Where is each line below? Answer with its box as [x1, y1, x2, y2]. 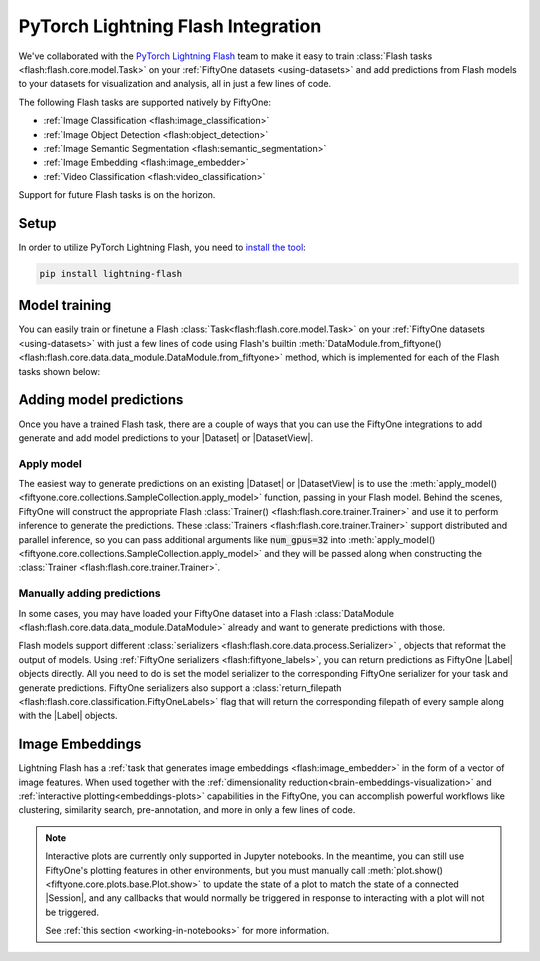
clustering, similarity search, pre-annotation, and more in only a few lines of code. [18, 804, 356, 816]
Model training [18, 297, 112, 314]
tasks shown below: [18, 365, 101, 377]
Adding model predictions [18, 391, 184, 409]
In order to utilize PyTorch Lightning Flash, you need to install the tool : [18, 241, 307, 253]
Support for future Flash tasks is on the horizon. [18, 189, 216, 201]
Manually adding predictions [18, 586, 161, 600]
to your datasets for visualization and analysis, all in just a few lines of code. [18, 78, 332, 90]
